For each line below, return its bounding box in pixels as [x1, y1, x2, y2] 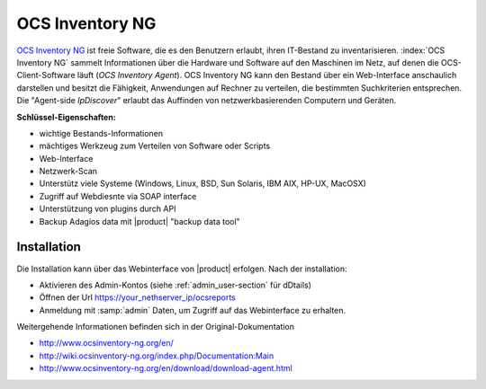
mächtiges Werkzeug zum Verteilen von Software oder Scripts [39, 140, 270, 152]
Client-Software [16, 70, 76, 81]
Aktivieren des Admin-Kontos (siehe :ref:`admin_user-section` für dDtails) [39, 279, 312, 290]
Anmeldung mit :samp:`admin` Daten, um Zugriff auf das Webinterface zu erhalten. [39, 305, 346, 315]
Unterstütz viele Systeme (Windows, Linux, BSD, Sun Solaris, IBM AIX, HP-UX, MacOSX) [39, 178, 366, 189]
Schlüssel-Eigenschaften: [16, 111, 116, 122]
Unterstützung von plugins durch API [39, 203, 176, 215]
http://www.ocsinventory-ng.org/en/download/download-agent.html [39, 363, 292, 374]
